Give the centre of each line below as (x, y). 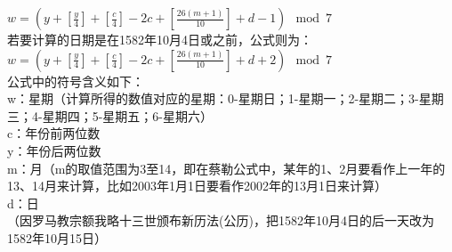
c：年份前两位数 (54, 133)
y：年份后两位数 (54, 150)
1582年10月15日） (57, 237)
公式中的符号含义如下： (76, 81)
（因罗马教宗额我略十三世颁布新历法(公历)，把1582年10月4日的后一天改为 (221, 220)
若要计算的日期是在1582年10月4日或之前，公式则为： (160, 39)
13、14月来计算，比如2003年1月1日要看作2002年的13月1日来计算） (197, 186)
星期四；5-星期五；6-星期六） (127, 115)
